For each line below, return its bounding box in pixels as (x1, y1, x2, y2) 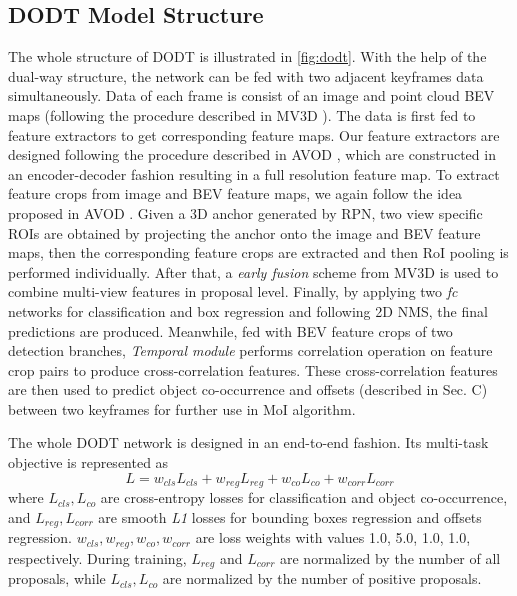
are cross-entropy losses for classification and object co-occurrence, (100, 487, 508, 508)
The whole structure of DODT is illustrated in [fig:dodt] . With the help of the (8, 46, 487, 67)
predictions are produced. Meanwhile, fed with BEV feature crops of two (8, 320, 453, 341)
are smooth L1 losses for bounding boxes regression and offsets (98, 506, 482, 527)
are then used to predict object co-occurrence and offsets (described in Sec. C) (8, 379, 488, 400)
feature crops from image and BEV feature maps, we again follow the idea (8, 183, 463, 204)
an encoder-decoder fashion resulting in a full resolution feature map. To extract (8, 163, 500, 184)
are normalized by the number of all (279, 547, 501, 568)
